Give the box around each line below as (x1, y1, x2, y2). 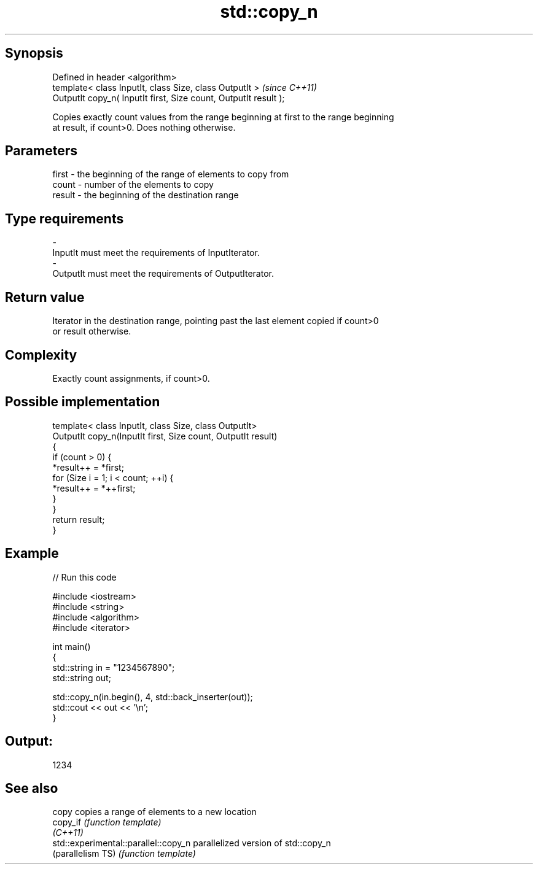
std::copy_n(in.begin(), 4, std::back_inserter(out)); (52, 691, 253, 702)
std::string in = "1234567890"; (52, 662, 175, 673)
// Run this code (52, 571, 117, 582)
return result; (52, 514, 105, 525)
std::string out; (52, 672, 111, 683)
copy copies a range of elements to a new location (52, 806, 257, 817)
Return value (5, 289, 85, 305)
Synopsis (5, 45, 63, 61)
